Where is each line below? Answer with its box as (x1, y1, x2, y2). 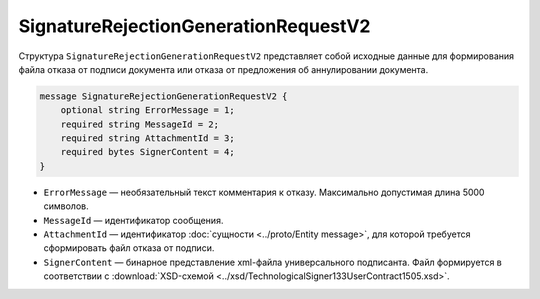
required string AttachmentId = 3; (60, 133, 235, 144)
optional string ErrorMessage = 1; (60, 105, 235, 116)
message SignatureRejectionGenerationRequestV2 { (39, 90, 288, 102)
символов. (43, 200, 89, 212)
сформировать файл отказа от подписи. (43, 242, 215, 254)
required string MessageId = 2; (60, 118, 220, 130)
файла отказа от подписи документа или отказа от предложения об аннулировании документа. (18, 63, 429, 75)
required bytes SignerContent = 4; (60, 146, 235, 158)
